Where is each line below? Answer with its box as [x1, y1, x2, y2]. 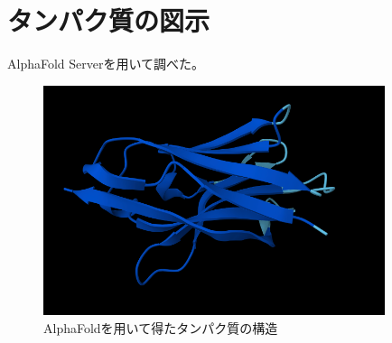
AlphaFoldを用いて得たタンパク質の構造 [43, 318, 278, 337]
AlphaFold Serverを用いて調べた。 [7, 54, 205, 73]
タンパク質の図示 [7, 2, 210, 39]
